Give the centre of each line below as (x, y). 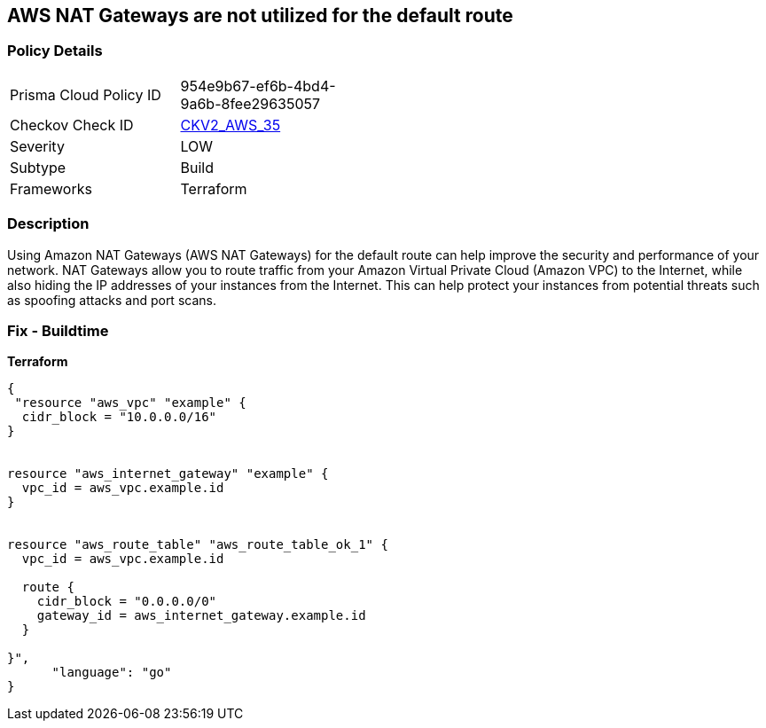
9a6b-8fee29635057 (250, 103)
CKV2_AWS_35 (231, 125)
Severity (37, 146)
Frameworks (51, 188)
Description (48, 224)
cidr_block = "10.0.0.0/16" (119, 417)
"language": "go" (112, 673)
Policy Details (55, 51)
